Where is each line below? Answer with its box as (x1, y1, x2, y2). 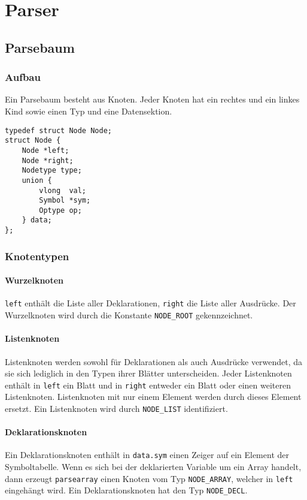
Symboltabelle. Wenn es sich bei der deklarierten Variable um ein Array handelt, (5, 460, 302, 473)
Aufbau (5, 70, 41, 85)
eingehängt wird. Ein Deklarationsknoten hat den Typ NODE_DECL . (5, 484, 248, 496)
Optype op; (39, 206, 82, 215)
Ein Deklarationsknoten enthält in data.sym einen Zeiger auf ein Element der (5, 448, 289, 461)
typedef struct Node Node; (5, 126, 112, 135)
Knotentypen (5, 248, 69, 263)
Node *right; (22, 156, 74, 165)
